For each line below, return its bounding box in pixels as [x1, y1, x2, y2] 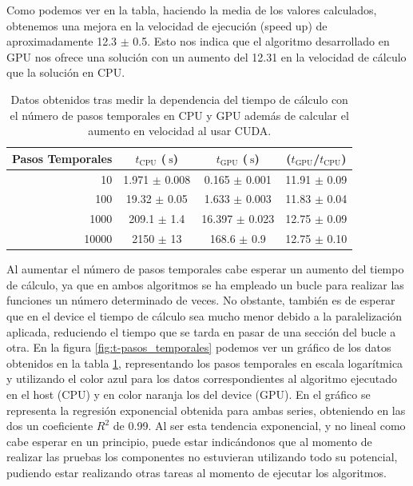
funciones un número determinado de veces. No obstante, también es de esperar [6, 292, 395, 309]
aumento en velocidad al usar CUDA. [88, 122, 272, 139]
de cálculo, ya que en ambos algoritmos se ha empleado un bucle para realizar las [6, 276, 404, 293]
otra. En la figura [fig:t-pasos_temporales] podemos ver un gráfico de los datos [6, 339, 391, 356]
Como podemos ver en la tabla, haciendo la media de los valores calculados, [6, 2, 377, 18]
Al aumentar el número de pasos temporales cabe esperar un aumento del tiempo [6, 261, 404, 277]
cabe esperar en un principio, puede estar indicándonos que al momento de [6, 432, 372, 449]
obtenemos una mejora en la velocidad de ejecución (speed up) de [6, 17, 328, 34]
